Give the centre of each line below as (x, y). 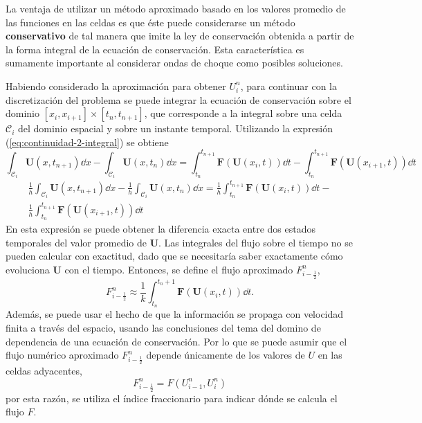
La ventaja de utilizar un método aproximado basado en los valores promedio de (176, 8)
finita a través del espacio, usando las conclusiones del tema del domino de (163, 328)
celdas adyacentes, (44, 371)
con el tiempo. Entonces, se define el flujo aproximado (179, 269)
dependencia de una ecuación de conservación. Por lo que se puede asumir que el (176, 341)
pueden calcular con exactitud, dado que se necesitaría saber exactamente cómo (174, 256)
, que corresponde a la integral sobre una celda (243, 113)
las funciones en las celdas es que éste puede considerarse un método (150, 22)
